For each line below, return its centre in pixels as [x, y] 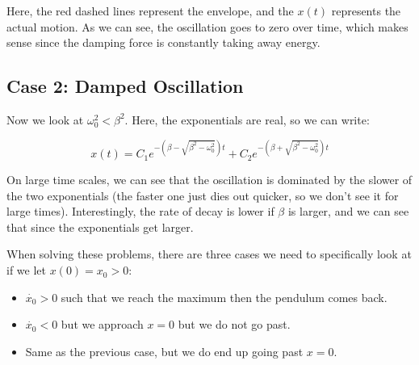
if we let [26, 270]
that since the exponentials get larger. [100, 227]
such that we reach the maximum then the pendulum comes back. [224, 297]
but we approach [102, 324]
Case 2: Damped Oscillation [125, 86]
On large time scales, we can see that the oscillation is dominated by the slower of [209, 180]
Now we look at [45, 119]
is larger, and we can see [348, 211]
